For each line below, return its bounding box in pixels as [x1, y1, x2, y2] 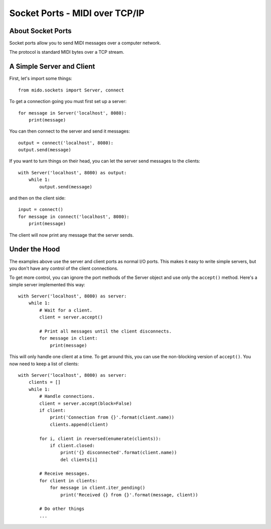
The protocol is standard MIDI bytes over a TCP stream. [9, 49, 124, 55]
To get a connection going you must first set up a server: [9, 98, 127, 104]
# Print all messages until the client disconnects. [39, 329, 172, 334]
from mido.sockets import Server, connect [18, 87, 124, 93]
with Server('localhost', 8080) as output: [18, 170, 127, 175]
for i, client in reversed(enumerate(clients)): [39, 436, 162, 442]
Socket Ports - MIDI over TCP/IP [9, 8, 145, 19]
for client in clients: [39, 478, 98, 483]
